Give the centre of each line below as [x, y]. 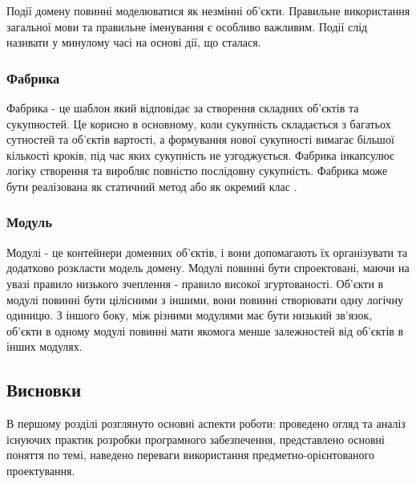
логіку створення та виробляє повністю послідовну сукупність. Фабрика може [197, 171]
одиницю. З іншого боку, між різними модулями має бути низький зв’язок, [190, 315]
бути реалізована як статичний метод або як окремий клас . [152, 186]
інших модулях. [44, 346]
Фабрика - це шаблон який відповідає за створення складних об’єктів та [183, 108]
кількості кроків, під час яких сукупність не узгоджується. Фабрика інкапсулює [200, 155]
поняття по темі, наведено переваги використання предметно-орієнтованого [190, 455]
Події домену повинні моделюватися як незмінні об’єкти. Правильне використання [208, 10]
